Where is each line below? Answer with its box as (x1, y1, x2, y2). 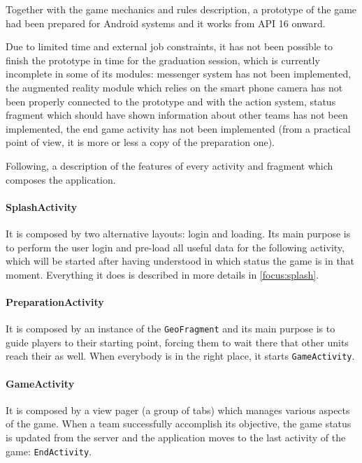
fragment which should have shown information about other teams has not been (6, 108, 348, 122)
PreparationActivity (6, 294, 104, 309)
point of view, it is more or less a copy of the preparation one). (6, 135, 275, 149)
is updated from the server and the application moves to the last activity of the (6, 429, 346, 444)
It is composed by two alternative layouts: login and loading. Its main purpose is (6, 226, 351, 240)
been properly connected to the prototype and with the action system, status (6, 94, 336, 108)
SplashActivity (6, 199, 78, 214)
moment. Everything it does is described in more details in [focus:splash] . (6, 267, 319, 281)
